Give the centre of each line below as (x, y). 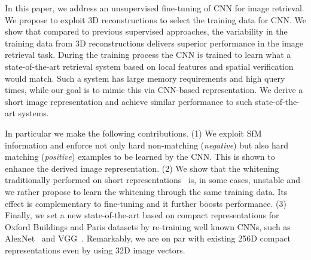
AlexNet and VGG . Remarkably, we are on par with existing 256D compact (148, 238)
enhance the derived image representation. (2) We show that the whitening (142, 168)
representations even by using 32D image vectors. (95, 250)
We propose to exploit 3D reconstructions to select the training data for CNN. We (155, 19)
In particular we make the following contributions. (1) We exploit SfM (133, 133)
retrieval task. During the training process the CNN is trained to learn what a (148, 55)
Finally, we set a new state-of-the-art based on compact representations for (142, 215)
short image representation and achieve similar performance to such (129, 101)
